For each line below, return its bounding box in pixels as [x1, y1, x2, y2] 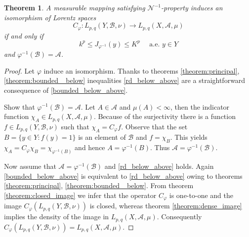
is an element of [78, 132, 126, 142]
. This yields [170, 132, 207, 142]
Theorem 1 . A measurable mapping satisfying [4, 2, 145, 12]
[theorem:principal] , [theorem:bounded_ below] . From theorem [4, 180, 194, 191]
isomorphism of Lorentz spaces [4, 12, 96, 22]
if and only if [4, 30, 43, 40]
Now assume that [4, 161, 56, 171]
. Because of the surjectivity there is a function [93, 111, 236, 121]
